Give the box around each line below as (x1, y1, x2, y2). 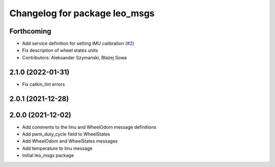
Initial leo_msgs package (22, 152, 74, 158)
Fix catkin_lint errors (22, 81, 65, 87)
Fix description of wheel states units (22, 47, 98, 53)
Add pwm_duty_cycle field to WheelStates (22, 131, 111, 137)
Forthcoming (9, 27, 51, 36)
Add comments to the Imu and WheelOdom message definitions (22, 124, 156, 130)
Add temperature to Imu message (22, 145, 93, 151)
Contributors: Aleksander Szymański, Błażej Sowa (22, 54, 127, 60)
